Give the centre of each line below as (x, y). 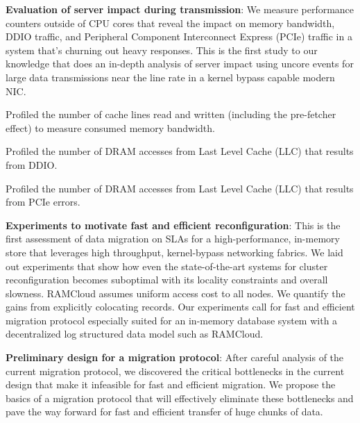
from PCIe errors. (43, 202)
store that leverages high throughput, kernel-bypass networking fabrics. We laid (174, 252)
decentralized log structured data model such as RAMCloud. (135, 334)
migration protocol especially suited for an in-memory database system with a (172, 320)
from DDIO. (32, 164)
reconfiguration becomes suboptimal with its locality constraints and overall (167, 280)
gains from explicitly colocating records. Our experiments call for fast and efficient (180, 307)
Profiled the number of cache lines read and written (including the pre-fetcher (171, 114)
